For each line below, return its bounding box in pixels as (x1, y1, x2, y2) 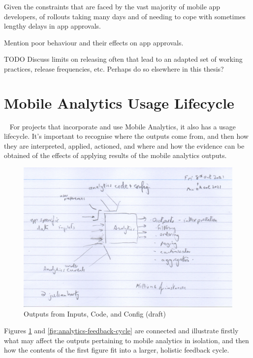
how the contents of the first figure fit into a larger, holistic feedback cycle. (4, 345, 229, 355)
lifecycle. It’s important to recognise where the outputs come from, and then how (4, 131, 249, 141)
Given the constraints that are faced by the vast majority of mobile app (4, 1, 221, 11)
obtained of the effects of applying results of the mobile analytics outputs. (4, 150, 227, 160)
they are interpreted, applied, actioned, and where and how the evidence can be (4, 140, 245, 151)
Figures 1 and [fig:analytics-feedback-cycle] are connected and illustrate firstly (4, 325, 239, 335)
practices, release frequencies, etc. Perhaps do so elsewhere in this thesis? (4, 63, 224, 74)
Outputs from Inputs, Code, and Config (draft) (24, 309, 166, 319)
